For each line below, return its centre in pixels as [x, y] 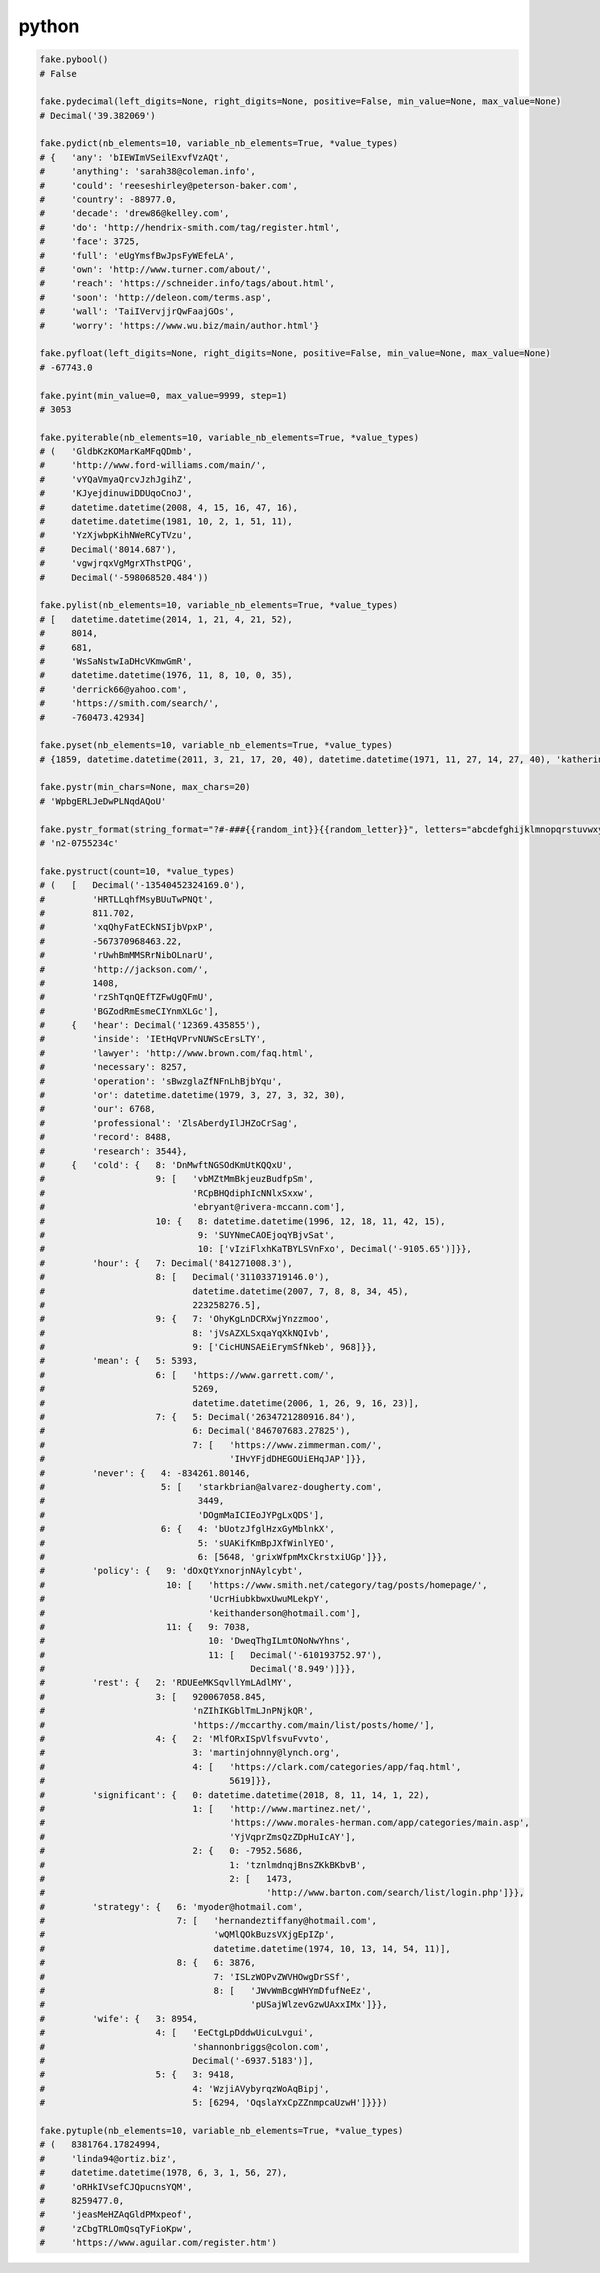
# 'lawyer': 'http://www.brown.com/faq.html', [176, 1053]
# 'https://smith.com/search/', [129, 703]
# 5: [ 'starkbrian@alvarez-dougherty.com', [211, 1486]
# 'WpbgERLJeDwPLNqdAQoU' [103, 801]
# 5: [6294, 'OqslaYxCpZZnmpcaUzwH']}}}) [213, 2103]
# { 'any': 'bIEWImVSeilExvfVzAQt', [134, 157]
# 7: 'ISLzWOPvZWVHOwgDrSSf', [195, 1976]
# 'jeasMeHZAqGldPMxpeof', [116, 2214]
